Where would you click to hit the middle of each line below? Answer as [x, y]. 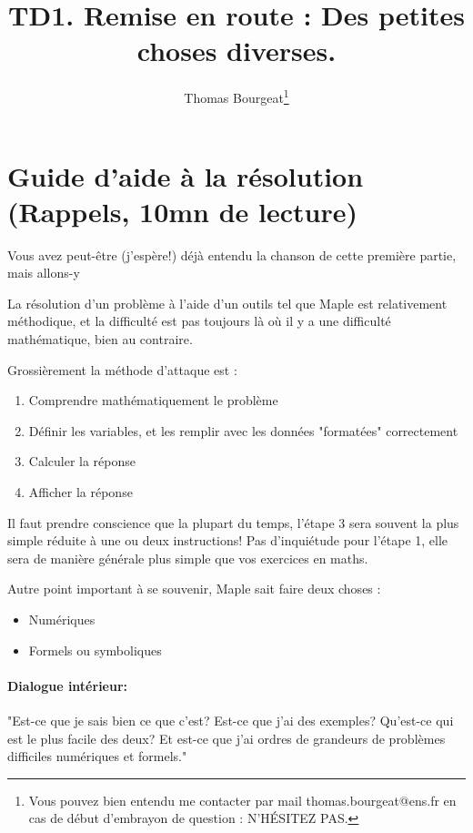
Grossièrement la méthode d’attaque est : [122, 369]
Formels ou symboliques [95, 650]
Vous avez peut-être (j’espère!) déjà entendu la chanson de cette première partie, [232, 254]
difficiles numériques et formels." [97, 756]
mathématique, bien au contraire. [100, 339]
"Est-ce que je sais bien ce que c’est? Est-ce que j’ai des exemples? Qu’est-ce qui [231, 720]
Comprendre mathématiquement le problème [153, 400]
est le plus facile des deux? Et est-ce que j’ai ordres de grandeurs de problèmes [226, 738]
